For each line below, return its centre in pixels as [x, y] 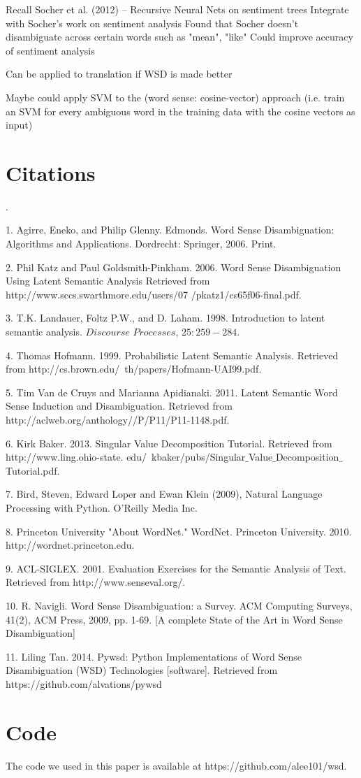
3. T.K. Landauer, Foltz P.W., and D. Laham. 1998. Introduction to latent [165, 318]
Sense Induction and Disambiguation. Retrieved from [119, 406]
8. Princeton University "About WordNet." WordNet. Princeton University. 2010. [179, 531]
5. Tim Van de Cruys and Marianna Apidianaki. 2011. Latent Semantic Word [172, 392]
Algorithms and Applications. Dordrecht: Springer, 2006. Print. [141, 244]
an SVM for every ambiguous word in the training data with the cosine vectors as [180, 111]
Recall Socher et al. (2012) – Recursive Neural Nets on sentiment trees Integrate [177, 9]
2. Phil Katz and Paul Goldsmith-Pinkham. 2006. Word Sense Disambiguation [174, 267]
